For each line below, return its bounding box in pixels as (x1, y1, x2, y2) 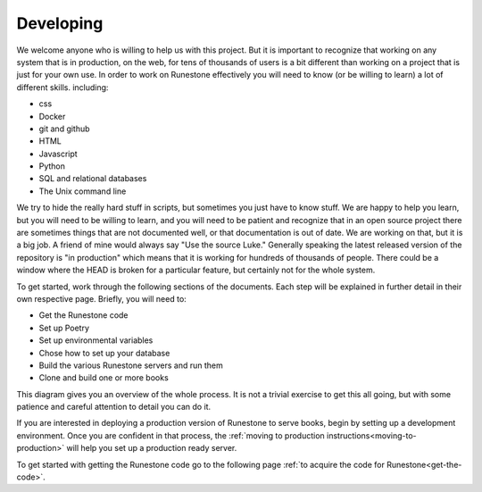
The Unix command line (38, 186, 127, 196)
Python (38, 161, 66, 171)
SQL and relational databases (38, 173, 147, 184)
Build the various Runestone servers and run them (38, 360, 223, 371)
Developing (16, 13, 104, 33)
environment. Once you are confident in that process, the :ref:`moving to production (16, 429, 325, 441)
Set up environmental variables (38, 335, 154, 346)
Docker (38, 111, 66, 121)
